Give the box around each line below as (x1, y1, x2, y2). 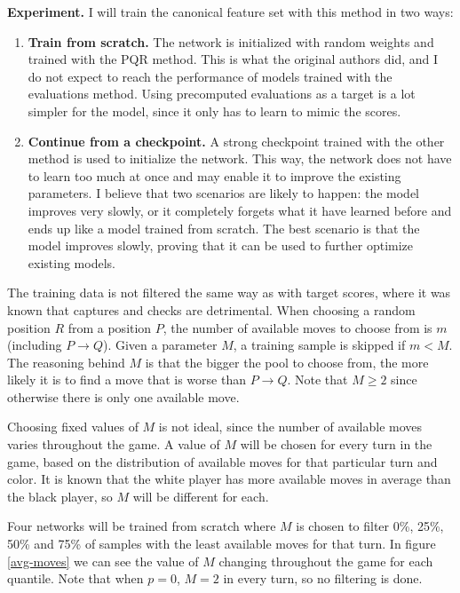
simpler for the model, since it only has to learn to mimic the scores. (28, 101, 401, 120)
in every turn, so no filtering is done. (223, 569, 423, 588)
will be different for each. (132, 486, 269, 505)
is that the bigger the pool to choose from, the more (145, 352, 429, 371)
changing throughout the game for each (218, 551, 433, 570)
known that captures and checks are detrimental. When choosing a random (7, 300, 416, 319)
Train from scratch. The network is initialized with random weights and (28, 32, 434, 51)
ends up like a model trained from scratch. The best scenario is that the (28, 218, 420, 237)
